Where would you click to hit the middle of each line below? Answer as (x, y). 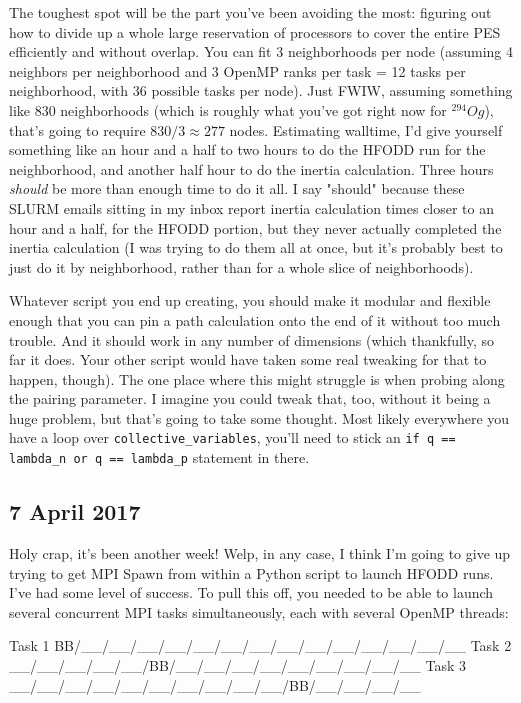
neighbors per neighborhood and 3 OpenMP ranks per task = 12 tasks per (237, 70)
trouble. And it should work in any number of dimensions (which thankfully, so (252, 339)
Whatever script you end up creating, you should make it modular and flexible (250, 300)
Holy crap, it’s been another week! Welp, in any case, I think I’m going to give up (260, 552)
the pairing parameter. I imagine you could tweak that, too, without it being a (250, 398)
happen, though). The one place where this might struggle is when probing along (257, 378)
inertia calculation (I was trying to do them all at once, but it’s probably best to (256, 247)
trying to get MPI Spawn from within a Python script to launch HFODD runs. (251, 572)
